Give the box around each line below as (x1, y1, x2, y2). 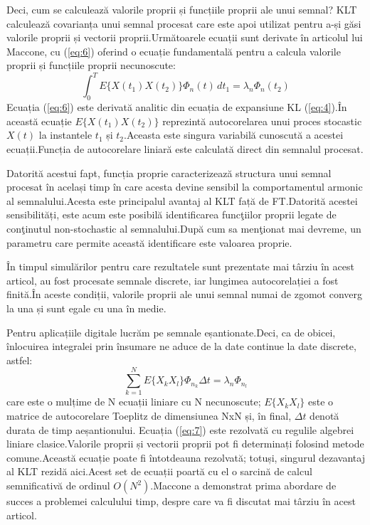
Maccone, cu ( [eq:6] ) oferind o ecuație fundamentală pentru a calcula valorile (6, 43, 341, 58)
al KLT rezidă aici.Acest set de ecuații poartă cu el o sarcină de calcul (6, 464, 312, 479)
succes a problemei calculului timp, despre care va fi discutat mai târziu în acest (6, 494, 356, 509)
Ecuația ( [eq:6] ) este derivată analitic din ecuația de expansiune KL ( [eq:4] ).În (6, 100, 347, 115)
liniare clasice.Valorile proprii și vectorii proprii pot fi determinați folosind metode (6, 436, 364, 451)
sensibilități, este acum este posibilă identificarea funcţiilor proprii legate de (6, 207, 337, 222)
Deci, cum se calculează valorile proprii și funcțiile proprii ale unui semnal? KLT (6, 2, 357, 16)
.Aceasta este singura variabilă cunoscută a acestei (124, 127, 344, 142)
